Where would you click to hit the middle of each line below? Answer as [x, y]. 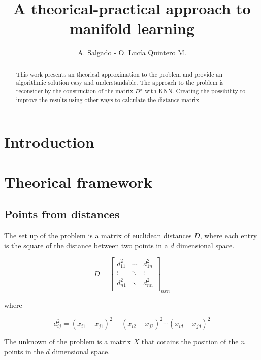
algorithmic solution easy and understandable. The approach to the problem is [120, 83]
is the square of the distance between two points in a [86, 245]
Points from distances [62, 214]
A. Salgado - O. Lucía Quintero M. [132, 53]
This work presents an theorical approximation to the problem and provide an [119, 74]
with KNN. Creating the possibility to [195, 91]
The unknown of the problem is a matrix [68, 341]
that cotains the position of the [190, 341]
